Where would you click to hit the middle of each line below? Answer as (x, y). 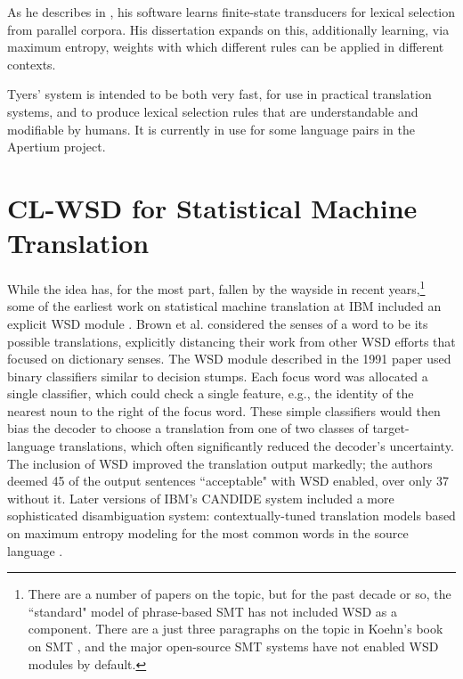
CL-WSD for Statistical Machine (212, 207)
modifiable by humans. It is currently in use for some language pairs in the (211, 129)
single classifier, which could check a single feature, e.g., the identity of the (211, 393)
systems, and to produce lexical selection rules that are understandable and (213, 111)
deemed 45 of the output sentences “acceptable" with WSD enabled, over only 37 (228, 481)
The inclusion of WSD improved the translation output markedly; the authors (220, 463)
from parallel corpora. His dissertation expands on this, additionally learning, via (228, 29)
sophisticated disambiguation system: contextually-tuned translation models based (231, 515)
